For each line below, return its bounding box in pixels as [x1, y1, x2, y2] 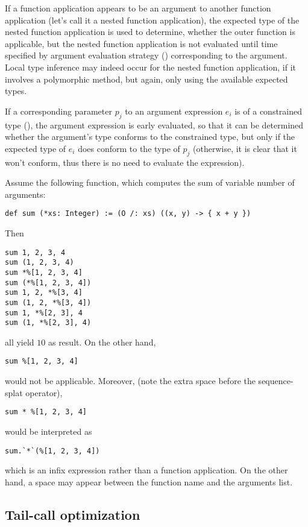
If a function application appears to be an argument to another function [5, 2, 271, 14]
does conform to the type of [78, 142, 180, 154]
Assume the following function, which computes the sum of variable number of [5, 176, 295, 189]
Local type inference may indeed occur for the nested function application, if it [5, 60, 297, 73]
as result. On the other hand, [48, 335, 156, 348]
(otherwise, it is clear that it [193, 142, 297, 154]
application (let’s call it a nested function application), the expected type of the [5, 13, 300, 26]
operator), [25, 386, 63, 399]
